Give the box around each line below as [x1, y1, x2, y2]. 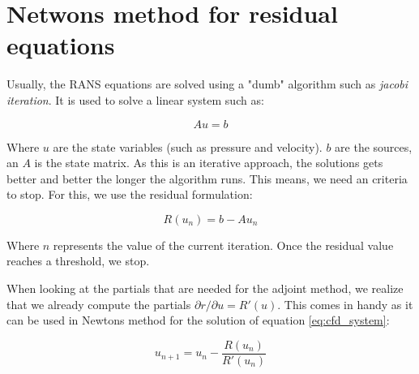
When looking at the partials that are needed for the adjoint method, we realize [6, 280, 404, 297]
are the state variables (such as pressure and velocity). [53, 138, 323, 155]
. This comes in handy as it [277, 295, 413, 312]
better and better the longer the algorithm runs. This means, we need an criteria [6, 170, 408, 187]
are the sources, [335, 138, 413, 155]
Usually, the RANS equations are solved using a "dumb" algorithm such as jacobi [6, 75, 408, 92]
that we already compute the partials [6, 295, 191, 312]
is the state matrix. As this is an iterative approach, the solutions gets [34, 154, 383, 171]
